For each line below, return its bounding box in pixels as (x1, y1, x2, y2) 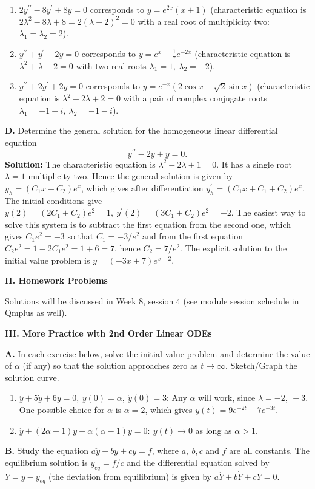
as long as (195, 423, 232, 436)
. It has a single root (216, 157, 292, 170)
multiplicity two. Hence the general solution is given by (28, 169, 233, 182)
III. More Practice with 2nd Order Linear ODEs (5, 326, 212, 339)
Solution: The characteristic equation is (5, 157, 156, 170)
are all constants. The (229, 444, 310, 457)
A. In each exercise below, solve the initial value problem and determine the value (5, 347, 310, 360)
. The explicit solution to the (180, 242, 287, 255)
